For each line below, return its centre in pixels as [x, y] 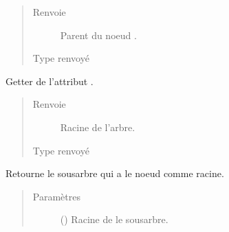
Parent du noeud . [98, 35]
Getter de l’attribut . [50, 81]
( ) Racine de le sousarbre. [114, 219]
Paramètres [56, 196]
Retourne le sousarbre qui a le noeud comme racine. [115, 173]
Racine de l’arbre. [98, 127]
